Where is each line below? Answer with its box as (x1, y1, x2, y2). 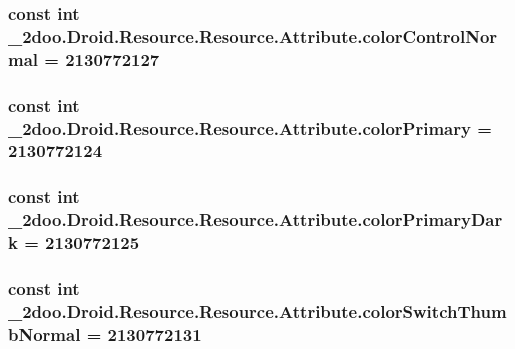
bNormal (8, 321, 81, 346)
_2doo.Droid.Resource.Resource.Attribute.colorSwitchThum (8, 298, 507, 323)
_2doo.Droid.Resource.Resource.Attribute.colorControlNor (8, 23, 498, 48)
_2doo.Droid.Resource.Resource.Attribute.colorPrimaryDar (8, 207, 503, 232)
